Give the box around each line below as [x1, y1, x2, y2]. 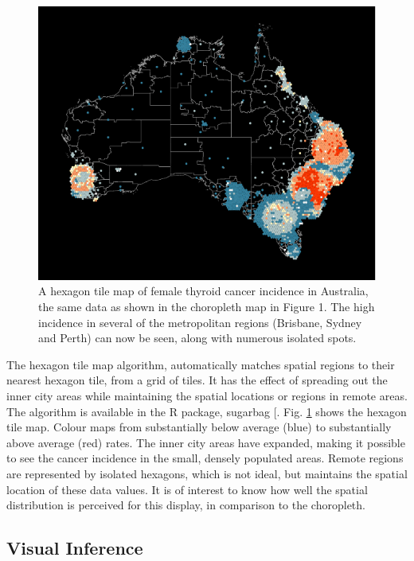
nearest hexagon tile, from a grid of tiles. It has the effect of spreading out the [6, 372, 388, 388]
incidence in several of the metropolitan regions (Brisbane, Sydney [38, 314, 362, 330]
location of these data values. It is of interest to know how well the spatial [6, 481, 368, 497]
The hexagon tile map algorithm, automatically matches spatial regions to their [6, 356, 395, 372]
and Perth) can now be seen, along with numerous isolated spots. [38, 329, 357, 346]
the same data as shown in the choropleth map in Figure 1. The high [38, 298, 375, 314]
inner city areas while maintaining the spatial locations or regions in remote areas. [6, 387, 408, 403]
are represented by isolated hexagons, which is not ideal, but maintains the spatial [6, 465, 408, 481]
